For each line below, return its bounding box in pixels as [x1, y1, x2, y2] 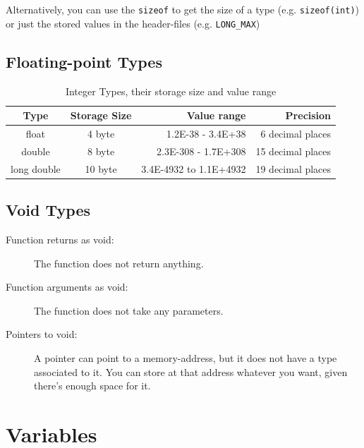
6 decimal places [260, 126, 332, 140]
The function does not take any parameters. [34, 303, 224, 317]
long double [11, 161, 61, 176]
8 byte [87, 143, 115, 158]
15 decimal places [255, 143, 332, 158]
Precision [285, 108, 332, 123]
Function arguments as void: [6, 279, 128, 294]
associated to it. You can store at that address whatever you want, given [34, 364, 348, 379]
